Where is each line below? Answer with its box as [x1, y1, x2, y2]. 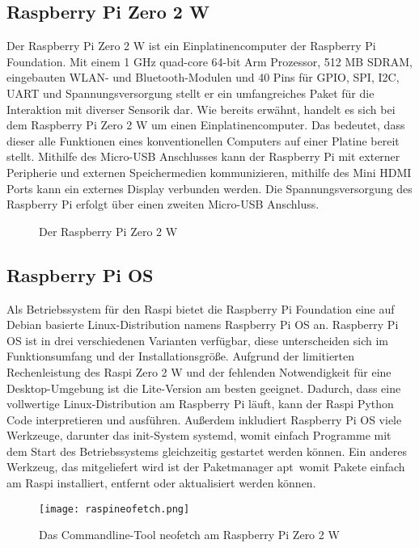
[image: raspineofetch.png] [39, 503, 190, 515]
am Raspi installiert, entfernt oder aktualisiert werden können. [6, 474, 316, 491]
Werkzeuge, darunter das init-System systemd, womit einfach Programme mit [6, 427, 391, 444]
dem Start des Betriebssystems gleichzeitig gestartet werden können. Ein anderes [6, 442, 407, 459]
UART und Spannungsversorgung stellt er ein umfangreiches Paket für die [6, 84, 375, 101]
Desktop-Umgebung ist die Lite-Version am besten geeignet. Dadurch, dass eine [6, 379, 401, 396]
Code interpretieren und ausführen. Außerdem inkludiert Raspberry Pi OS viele [6, 411, 402, 428]
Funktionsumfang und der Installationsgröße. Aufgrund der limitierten [6, 348, 355, 365]
